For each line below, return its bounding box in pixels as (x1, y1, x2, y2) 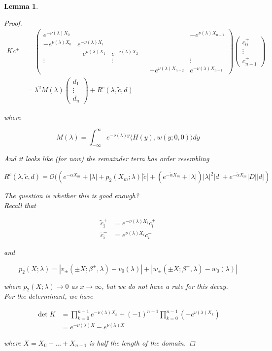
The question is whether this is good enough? (4, 190, 139, 201)
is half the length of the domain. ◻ (89, 337, 195, 348)
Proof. (4, 17, 22, 28)
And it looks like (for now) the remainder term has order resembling (4, 153, 209, 164)
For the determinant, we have (4, 291, 93, 301)
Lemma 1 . (4, 1, 38, 11)
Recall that (4, 200, 36, 210)
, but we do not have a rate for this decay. (102, 281, 228, 291)
